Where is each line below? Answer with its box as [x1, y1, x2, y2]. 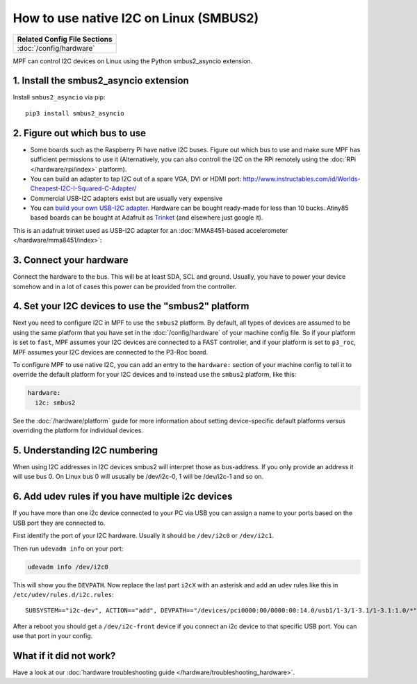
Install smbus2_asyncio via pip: [13, 93, 106, 101]
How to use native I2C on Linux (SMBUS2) [13, 10, 259, 26]
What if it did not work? [13, 650, 116, 662]
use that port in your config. [13, 632, 93, 640]
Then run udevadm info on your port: [13, 544, 124, 553]
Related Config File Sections [17, 34, 113, 44]
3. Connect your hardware [13, 254, 129, 266]
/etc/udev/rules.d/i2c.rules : [13, 590, 114, 598]
